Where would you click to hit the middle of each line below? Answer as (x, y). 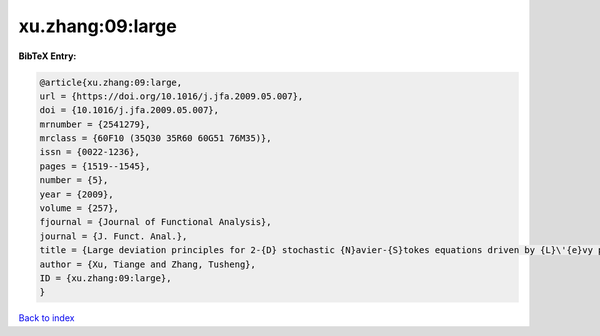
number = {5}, (74, 180)
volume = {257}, (79, 208)
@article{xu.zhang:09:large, (111, 82)
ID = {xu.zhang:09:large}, (105, 278)
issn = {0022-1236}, (89, 152)
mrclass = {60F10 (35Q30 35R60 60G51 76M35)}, (155, 138)
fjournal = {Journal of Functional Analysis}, (155, 222)
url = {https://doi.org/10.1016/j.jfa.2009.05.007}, (171, 96)
